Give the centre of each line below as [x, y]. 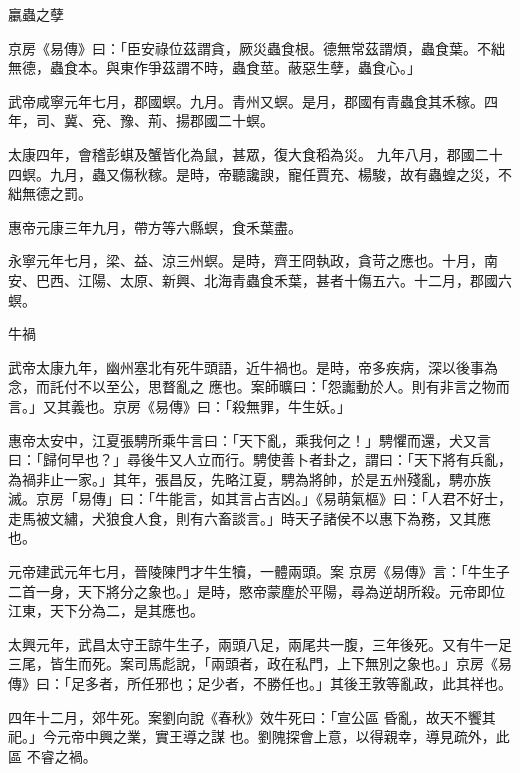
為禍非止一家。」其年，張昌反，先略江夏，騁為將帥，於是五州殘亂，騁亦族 [249, 478]
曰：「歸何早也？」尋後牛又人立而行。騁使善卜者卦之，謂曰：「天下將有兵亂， [260, 459]
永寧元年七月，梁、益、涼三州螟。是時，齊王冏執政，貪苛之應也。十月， [246, 260]
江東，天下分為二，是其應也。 [106, 610]
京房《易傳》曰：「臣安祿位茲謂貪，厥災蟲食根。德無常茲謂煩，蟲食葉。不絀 [256, 47]
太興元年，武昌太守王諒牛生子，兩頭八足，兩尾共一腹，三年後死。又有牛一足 [260, 643]
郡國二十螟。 [231, 120]
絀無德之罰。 [50, 193]
